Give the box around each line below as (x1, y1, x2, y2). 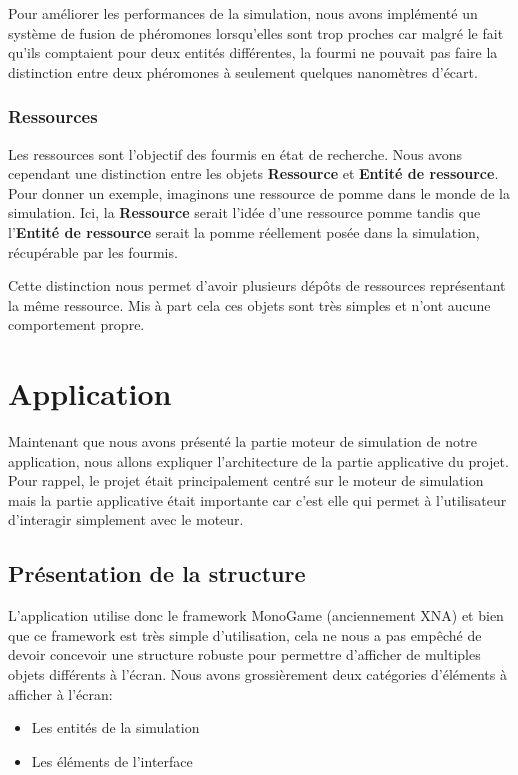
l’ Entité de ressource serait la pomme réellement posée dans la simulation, (8, 221, 480, 242)
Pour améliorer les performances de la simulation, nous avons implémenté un (8, 3, 478, 23)
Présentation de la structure (8, 558, 306, 589)
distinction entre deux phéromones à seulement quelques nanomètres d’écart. (8, 61, 478, 82)
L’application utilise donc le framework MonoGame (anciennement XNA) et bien (8, 605, 504, 626)
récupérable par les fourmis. (8, 241, 178, 262)
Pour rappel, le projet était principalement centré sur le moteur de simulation (8, 470, 484, 491)
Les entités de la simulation (31, 717, 200, 738)
